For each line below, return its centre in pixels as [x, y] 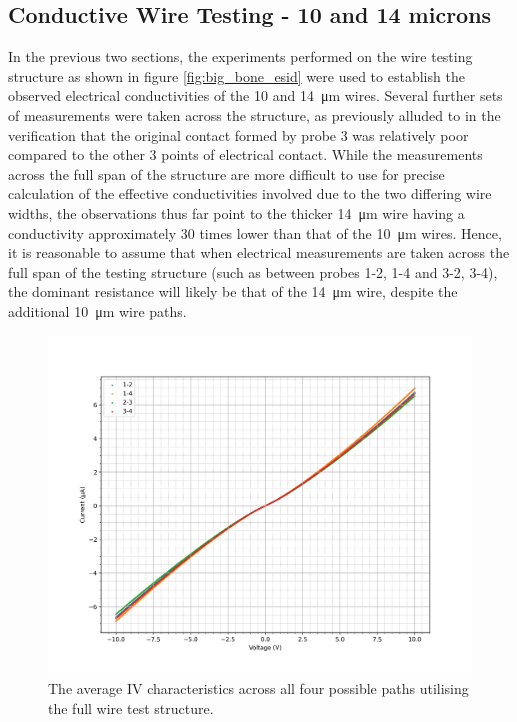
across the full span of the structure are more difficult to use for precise [226, 173]
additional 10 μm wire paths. [97, 310]
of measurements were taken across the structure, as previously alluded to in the [254, 114]
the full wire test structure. [131, 707]
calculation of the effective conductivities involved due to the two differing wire [250, 193]
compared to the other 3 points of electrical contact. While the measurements [245, 154]
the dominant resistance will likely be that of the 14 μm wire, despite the [233, 291]
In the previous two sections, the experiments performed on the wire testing [240, 56]
